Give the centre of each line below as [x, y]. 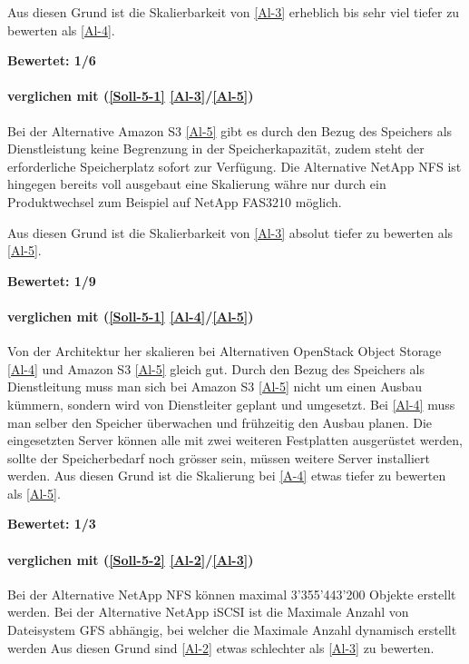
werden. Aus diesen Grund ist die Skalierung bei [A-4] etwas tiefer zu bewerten [227, 476]
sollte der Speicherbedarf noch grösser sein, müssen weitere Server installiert [219, 457]
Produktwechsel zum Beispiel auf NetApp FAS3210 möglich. [175, 201]
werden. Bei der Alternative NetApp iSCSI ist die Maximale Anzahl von [208, 612]
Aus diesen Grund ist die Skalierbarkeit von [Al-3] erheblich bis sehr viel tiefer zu [234, 12]
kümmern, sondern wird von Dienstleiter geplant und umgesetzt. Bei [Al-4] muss [231, 404]
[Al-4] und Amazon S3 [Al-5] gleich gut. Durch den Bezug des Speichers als [216, 368]
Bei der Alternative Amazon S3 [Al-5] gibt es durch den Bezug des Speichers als [230, 130]
